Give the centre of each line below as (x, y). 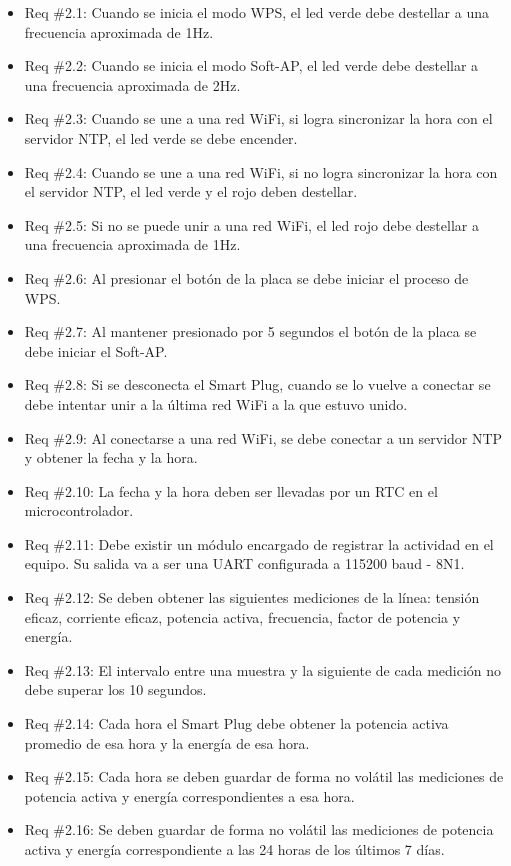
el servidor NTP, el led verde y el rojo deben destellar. (191, 191)
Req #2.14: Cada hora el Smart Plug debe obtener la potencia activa (236, 723)
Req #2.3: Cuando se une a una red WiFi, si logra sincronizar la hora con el (258, 118)
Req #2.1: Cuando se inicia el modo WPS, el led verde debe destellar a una (256, 12)
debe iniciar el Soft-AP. (96, 350)
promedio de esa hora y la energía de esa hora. (167, 742)
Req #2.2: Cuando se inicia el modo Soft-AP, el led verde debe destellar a (251, 65)
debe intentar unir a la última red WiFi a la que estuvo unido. (216, 403)
